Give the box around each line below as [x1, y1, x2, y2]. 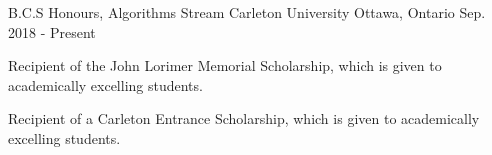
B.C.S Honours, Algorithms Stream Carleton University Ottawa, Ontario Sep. [8, 2, 486, 22]
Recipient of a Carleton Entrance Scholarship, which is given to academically [8, 108, 480, 129]
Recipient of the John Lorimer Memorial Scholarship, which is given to [8, 55, 442, 76]
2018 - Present [8, 21, 96, 42]
